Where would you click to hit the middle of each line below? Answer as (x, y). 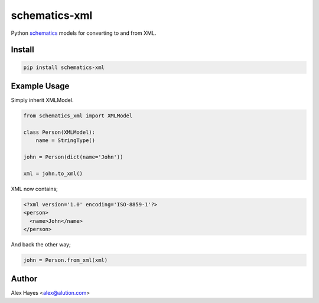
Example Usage (40, 86)
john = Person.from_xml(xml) (66, 260)
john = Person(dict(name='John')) (73, 157)
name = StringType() (66, 141)
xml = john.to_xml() (53, 173)
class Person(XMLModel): (59, 132)
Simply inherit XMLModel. (42, 100)
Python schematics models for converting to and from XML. (84, 33)
